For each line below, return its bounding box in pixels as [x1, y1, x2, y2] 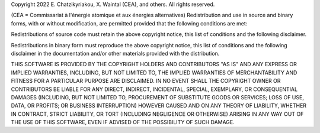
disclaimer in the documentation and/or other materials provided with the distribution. [11, 50, 220, 57]
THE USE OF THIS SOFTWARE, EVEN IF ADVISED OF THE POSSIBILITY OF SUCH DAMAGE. [11, 119, 235, 126]
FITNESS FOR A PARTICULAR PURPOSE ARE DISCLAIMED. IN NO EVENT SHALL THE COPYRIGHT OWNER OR [11, 77, 281, 85]
